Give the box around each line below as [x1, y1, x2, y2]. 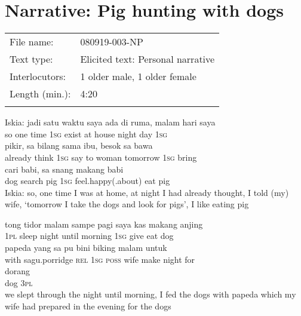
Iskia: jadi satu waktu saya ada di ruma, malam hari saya [5, 116, 216, 128]
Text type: [10, 52, 53, 66]
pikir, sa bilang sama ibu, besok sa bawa [5, 139, 153, 152]
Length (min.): [10, 87, 71, 101]
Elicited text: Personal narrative [80, 52, 215, 66]
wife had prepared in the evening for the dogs [5, 300, 171, 312]
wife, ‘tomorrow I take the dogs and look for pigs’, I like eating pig [5, 198, 249, 210]
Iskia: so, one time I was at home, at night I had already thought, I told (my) [5, 186, 289, 198]
